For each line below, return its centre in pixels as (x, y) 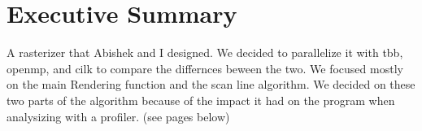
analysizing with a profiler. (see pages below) (118, 116)
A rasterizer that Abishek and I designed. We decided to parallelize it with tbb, (205, 52)
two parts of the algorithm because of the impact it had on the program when (201, 100)
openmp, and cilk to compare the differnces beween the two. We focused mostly (205, 68)
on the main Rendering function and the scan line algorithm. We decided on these (211, 84)
